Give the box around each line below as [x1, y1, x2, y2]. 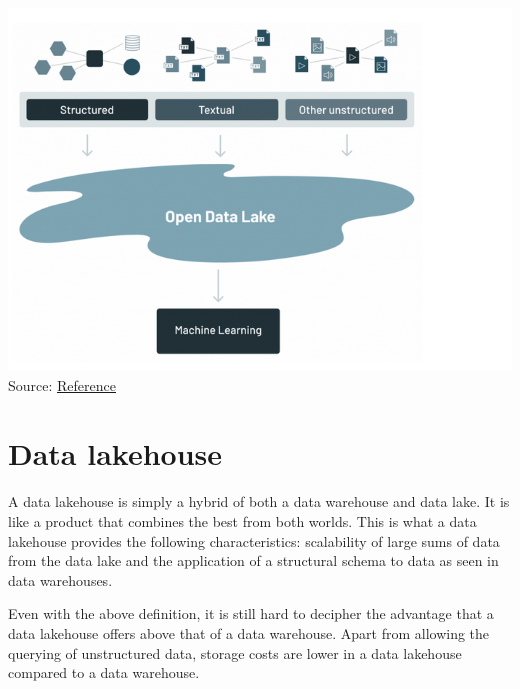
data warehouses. [8, 569, 113, 590]
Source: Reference [8, 374, 116, 395]
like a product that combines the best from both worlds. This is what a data [8, 511, 477, 532]
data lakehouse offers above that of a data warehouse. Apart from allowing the [8, 622, 490, 643]
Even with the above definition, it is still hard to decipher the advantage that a [8, 603, 494, 624]
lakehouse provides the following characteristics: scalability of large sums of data [8, 530, 500, 551]
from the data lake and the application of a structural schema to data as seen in [8, 550, 499, 571]
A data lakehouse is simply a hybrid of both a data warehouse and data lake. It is [8, 491, 510, 512]
